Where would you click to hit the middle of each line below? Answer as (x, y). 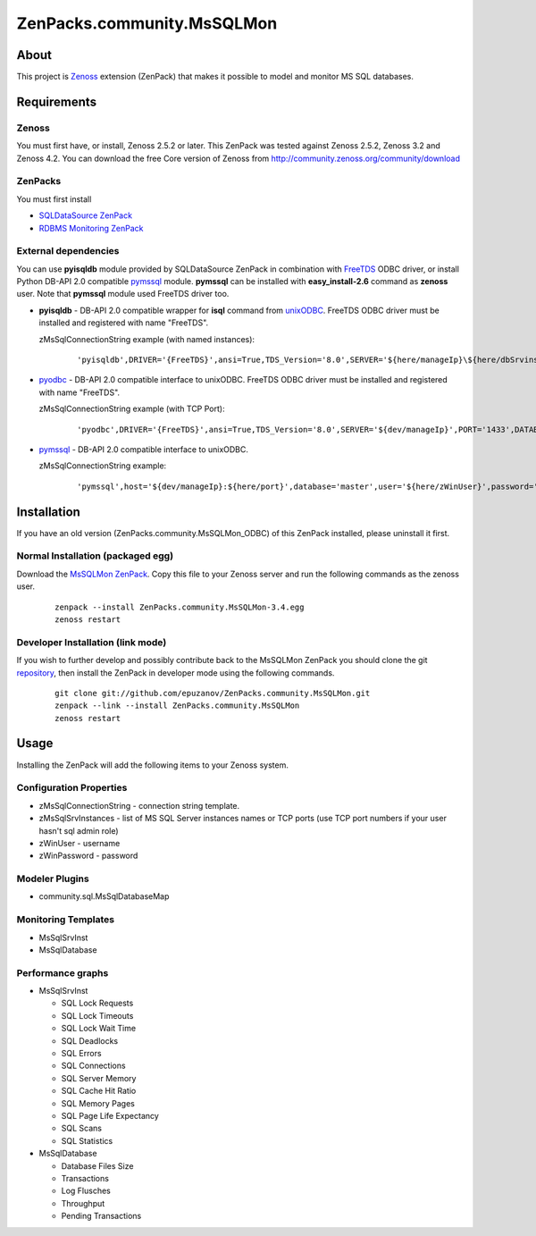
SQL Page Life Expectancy (110, 1116)
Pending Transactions (101, 1216)
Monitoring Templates (66, 920)
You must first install (54, 199)
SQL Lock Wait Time (99, 1029)
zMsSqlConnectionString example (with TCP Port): (132, 409)
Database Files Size (97, 1165)
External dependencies (68, 251)
